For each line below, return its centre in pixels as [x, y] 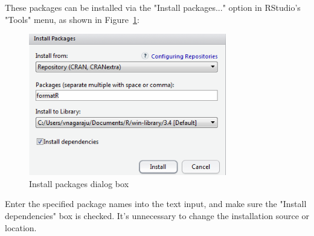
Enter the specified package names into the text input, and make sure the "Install [156, 204]
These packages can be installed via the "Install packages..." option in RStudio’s [153, 7]
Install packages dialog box [79, 183]
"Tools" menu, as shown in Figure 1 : [72, 19]
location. [21, 227]
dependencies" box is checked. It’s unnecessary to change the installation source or [157, 215]
